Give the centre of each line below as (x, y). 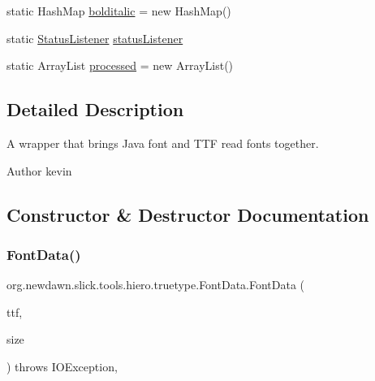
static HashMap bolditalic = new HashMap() (119, 11)
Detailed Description (95, 109)
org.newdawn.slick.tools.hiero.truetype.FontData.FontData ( (156, 285)
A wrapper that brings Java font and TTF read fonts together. (163, 143)
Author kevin (39, 170)
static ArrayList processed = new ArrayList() (120, 65)
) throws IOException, (62, 366)
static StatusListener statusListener (95, 38)
